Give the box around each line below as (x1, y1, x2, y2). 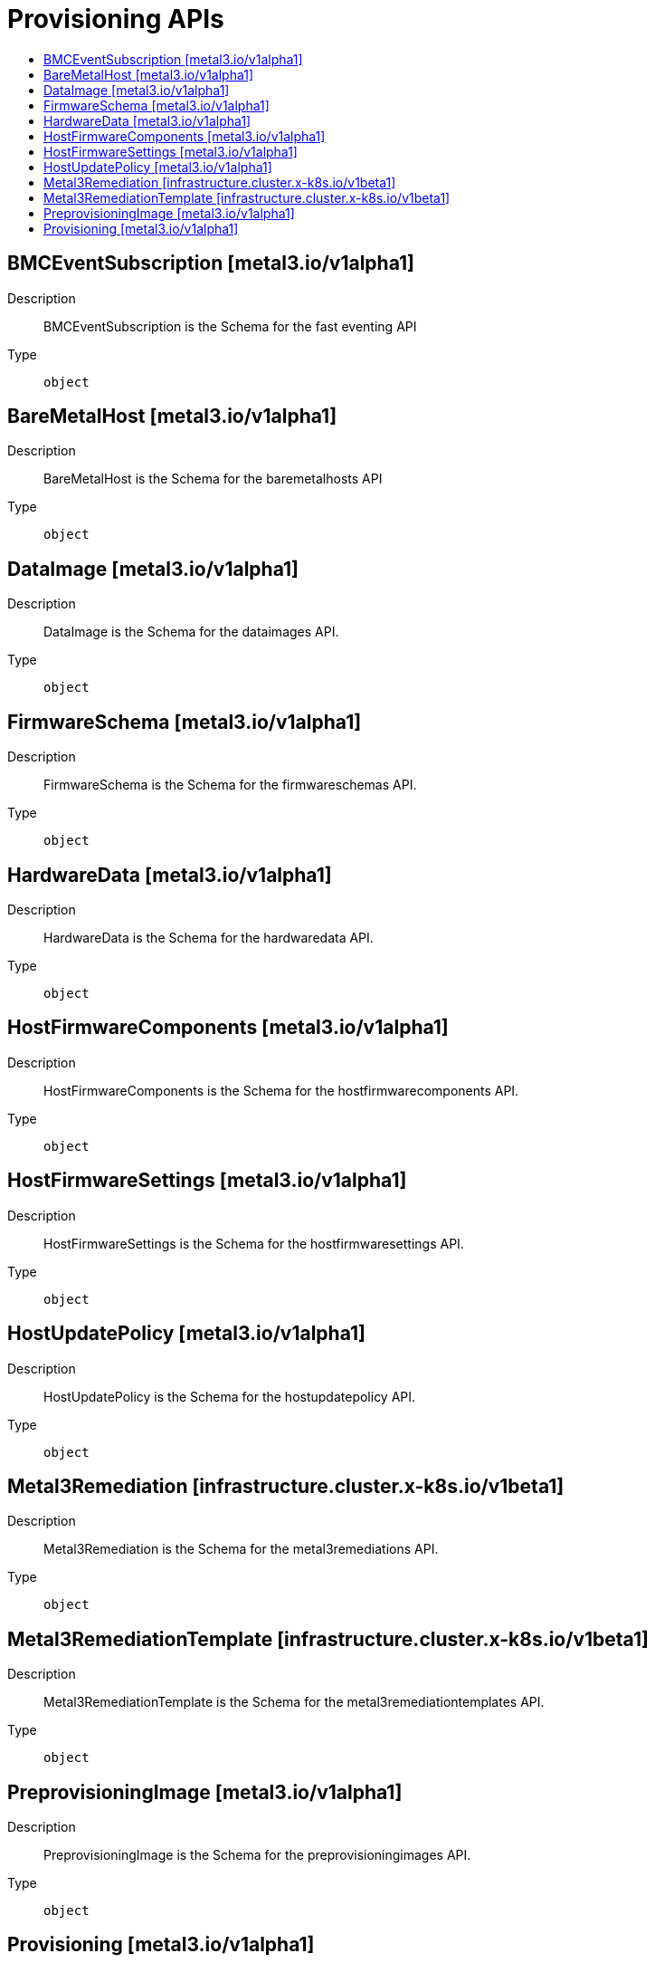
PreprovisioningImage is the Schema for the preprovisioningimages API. (43, 1847, 471, 1863)
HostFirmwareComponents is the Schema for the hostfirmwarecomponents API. (43, 1082, 519, 1098)
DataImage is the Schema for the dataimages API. (43, 624, 339, 640)
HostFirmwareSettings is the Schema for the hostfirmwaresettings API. (43, 1235, 464, 1251)
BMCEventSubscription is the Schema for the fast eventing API (43, 318, 417, 334)
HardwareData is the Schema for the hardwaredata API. (43, 929, 374, 945)
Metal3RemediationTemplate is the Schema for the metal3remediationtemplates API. (43, 1694, 545, 1710)
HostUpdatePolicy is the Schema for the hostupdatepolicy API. (43, 1388, 416, 1404)
